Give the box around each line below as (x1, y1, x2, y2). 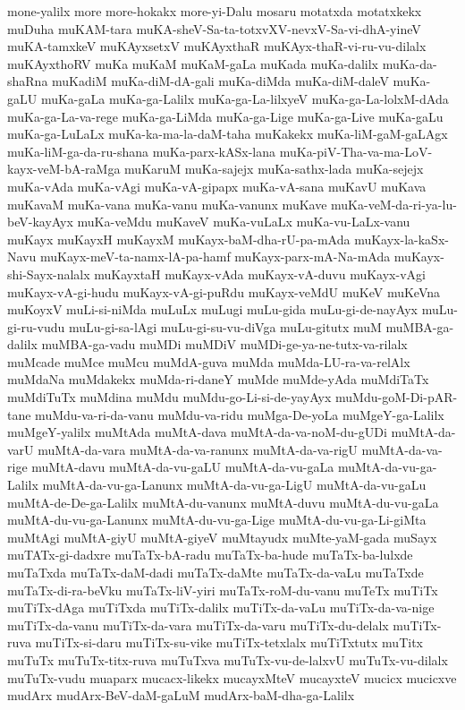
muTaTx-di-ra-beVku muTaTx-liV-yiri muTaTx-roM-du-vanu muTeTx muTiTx (7, 580, 438, 599)
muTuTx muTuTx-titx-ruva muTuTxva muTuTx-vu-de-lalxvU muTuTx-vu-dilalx (7, 650, 448, 669)
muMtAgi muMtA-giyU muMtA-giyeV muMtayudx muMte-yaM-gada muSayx (7, 527, 437, 546)
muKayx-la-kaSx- (354, 229, 449, 248)
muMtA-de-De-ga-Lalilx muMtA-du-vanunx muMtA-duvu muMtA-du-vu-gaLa (7, 492, 439, 511)
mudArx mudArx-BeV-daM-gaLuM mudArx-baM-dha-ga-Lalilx (7, 686, 355, 705)
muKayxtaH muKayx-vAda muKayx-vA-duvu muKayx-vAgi (94, 264, 426, 283)
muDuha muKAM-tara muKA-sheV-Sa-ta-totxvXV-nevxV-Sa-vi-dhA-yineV (7, 19, 421, 38)
